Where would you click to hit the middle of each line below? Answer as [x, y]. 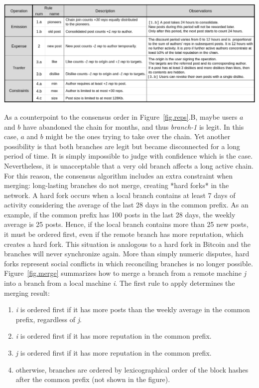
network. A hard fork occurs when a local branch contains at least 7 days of [120, 195]
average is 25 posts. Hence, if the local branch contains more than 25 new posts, [126, 224]
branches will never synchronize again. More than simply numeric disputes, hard [127, 254]
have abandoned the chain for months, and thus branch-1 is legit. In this [133, 126]
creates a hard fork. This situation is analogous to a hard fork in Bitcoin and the [128, 244]
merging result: [27, 292]
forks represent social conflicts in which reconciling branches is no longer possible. [129, 263]
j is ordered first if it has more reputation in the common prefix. [114, 353]
